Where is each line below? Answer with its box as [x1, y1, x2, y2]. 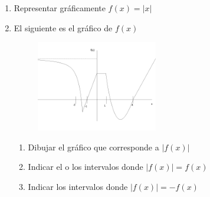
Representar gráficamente [14, 2, 106, 14]
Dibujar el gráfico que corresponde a [28, 140, 159, 153]
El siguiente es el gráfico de [14, 21, 113, 34]
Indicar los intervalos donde [28, 180, 128, 193]
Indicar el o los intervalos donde [28, 160, 143, 173]
